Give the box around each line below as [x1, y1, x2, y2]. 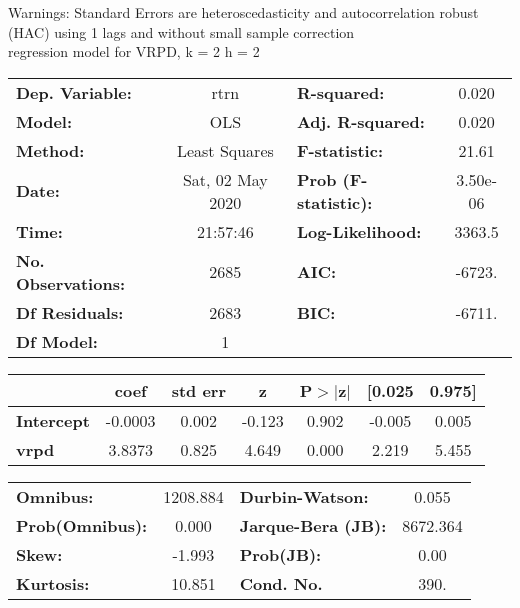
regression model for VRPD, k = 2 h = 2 [8, 41, 260, 62]
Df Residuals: [16, 300, 124, 324]
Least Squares [176, 138, 274, 162]
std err [171, 378, 226, 402]
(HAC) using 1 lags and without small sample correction [8, 21, 355, 42]
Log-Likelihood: [296, 219, 422, 243]
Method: [16, 138, 85, 162]
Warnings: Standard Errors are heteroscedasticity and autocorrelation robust [8, 2, 479, 22]
